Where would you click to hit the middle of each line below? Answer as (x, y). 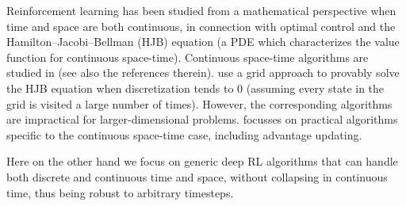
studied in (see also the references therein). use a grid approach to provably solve (203, 72)
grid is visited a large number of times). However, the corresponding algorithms (199, 103)
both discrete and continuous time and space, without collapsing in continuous (197, 176)
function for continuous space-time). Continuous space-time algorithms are (188, 57)
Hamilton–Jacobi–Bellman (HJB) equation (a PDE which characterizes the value (203, 42)
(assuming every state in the (315, 88)
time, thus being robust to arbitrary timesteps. (120, 192)
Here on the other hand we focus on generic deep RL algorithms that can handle (202, 161)
